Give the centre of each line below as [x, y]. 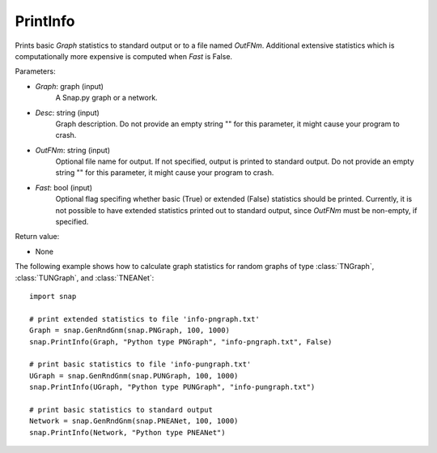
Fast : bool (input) [64, 187]
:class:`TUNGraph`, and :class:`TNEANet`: [85, 278]
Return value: [37, 237]
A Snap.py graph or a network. [106, 98]
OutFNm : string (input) [73, 150]
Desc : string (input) [68, 113]
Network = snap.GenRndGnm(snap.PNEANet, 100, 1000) [134, 421]
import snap [53, 296]
